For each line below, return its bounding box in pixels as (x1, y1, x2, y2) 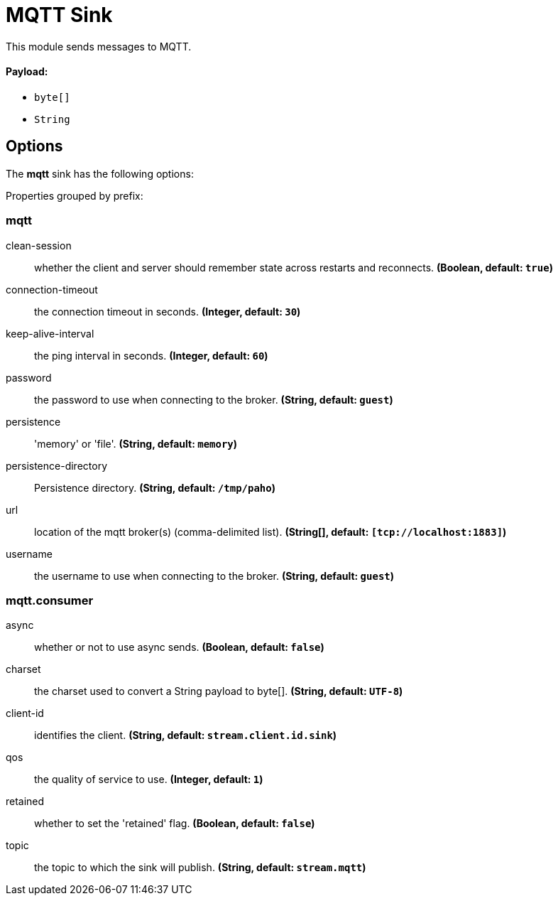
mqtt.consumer (6, 593, 94, 608)
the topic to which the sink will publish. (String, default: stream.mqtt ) (34, 861, 366, 874)
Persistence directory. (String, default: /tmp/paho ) (34, 481, 275, 494)
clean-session (6, 239, 72, 252)
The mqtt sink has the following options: (6, 167, 194, 180)
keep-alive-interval (6, 327, 94, 340)
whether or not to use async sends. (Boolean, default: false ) (34, 641, 324, 654)
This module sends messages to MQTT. (6, 40, 192, 53)
